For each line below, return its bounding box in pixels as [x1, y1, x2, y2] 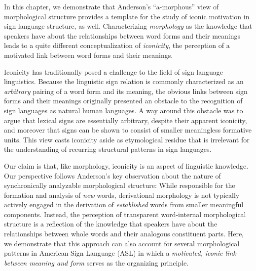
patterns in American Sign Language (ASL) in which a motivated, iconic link [4, 248, 236, 258]
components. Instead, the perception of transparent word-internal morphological [4, 209, 246, 219]
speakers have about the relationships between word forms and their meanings [4, 30, 240, 41]
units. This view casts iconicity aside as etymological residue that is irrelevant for [4, 134, 250, 144]
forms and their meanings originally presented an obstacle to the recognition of [4, 95, 243, 106]
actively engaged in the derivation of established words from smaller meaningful [4, 199, 244, 210]
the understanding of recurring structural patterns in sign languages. [4, 144, 212, 154]
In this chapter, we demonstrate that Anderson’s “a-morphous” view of [4, 1, 219, 11]
